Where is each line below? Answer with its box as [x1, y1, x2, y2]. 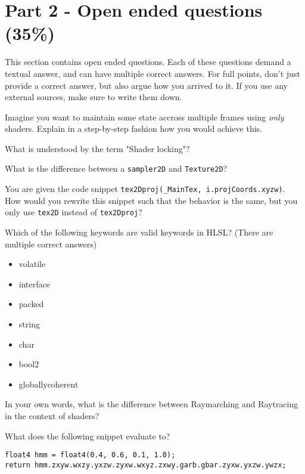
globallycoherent [18, 377, 79, 390]
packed [18, 298, 44, 310]
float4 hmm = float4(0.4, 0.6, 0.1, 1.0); [5, 451, 176, 460]
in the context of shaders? [5, 409, 99, 422]
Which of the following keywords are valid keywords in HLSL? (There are [5, 226, 273, 238]
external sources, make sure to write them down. [5, 91, 182, 103]
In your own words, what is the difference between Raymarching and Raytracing [5, 398, 298, 410]
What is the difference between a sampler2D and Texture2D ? [5, 162, 228, 175]
